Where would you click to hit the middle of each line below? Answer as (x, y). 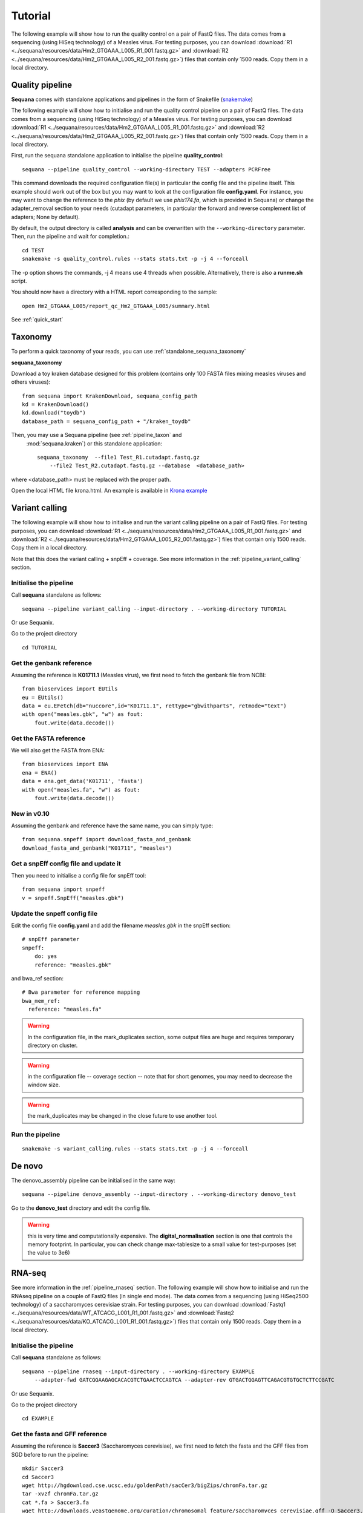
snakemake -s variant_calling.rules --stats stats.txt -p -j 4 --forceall (135, 1149)
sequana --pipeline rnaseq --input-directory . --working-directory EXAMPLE (139, 1371)
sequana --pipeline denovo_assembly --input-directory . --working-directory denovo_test (159, 1194)
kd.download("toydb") (54, 413)
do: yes (46, 957)
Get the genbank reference (51, 663)
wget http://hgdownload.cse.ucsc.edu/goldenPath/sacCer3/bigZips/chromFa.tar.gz (145, 1485)
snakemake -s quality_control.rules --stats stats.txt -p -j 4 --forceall (135, 259)
